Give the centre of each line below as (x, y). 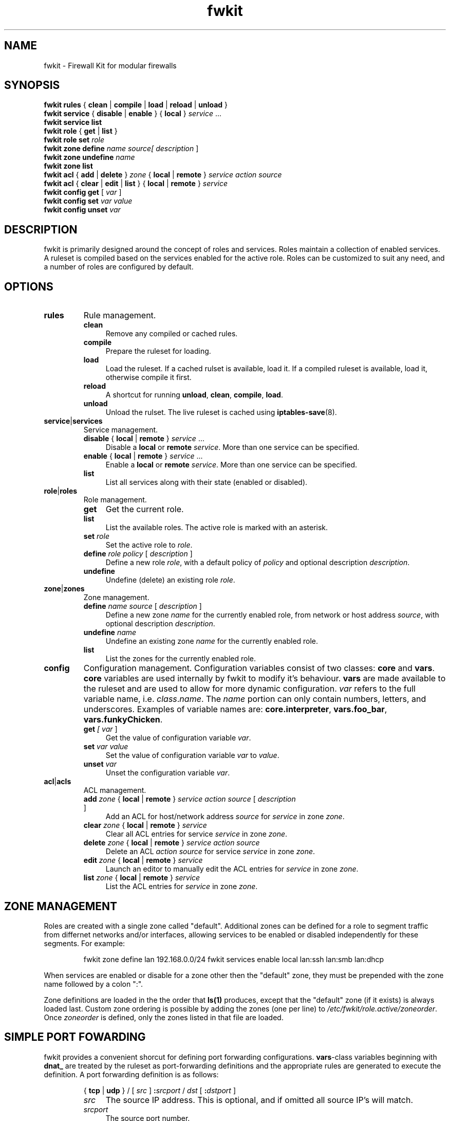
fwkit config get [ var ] (83, 192)
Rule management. (120, 315)
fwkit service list (73, 122)
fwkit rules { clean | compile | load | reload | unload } (136, 105)
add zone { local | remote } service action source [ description (190, 799)
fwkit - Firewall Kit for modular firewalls (110, 65)
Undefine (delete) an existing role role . (170, 580)
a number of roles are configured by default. (119, 267)
